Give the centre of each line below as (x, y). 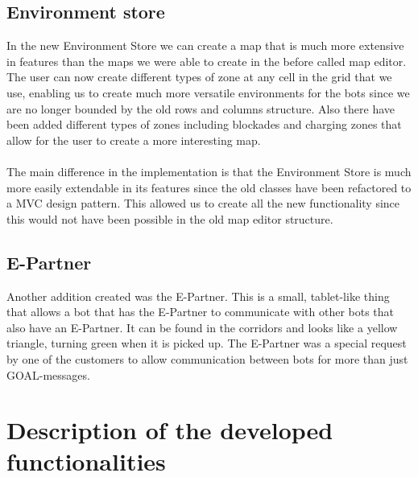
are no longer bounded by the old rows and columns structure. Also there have (201, 108)
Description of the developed (170, 430)
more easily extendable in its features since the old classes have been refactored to (209, 187)
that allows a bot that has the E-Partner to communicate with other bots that (201, 312)
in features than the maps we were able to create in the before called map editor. (207, 61)
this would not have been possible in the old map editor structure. (170, 218)
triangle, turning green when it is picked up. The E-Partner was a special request (207, 343)
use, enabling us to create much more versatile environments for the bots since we (208, 92)
